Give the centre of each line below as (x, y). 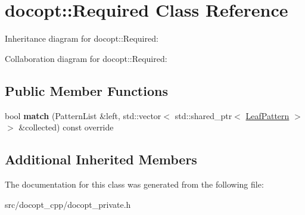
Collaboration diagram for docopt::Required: (86, 58)
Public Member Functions (86, 90)
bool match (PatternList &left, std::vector (83, 115)
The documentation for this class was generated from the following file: (134, 184)
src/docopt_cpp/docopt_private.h (68, 204)
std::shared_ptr (203, 115)
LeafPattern (267, 115)
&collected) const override (66, 127)
